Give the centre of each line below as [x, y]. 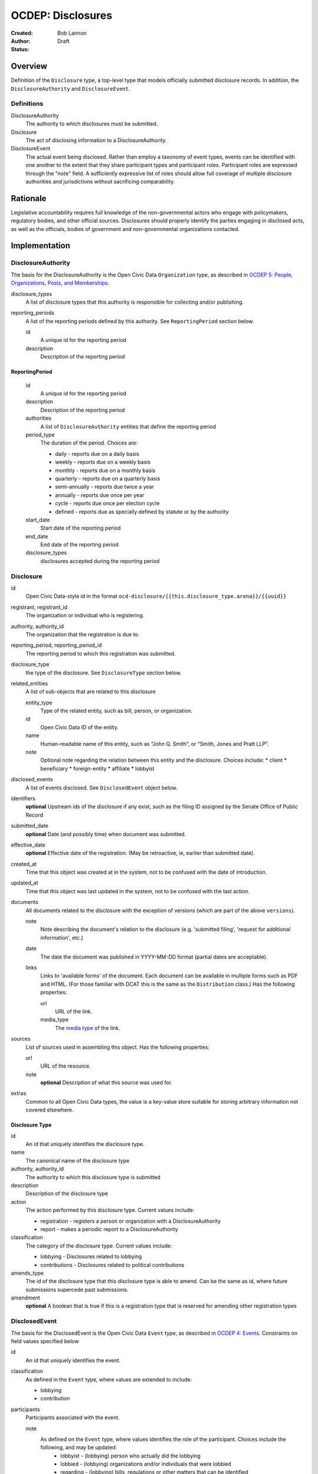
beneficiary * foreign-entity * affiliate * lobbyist [97, 768]
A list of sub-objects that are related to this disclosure [91, 692]
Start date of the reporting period [80, 528]
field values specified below [45, 1341]
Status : [20, 50]
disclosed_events [32, 779]
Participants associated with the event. [73, 1417]
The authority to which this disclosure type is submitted [93, 1177]
